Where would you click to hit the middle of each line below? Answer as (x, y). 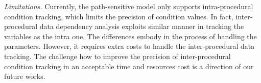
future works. (25, 76)
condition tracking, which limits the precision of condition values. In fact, (119, 16)
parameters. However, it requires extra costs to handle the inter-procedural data (129, 46)
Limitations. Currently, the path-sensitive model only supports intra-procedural (129, 6)
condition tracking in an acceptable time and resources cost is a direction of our (129, 66)
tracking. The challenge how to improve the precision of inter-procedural (117, 56)
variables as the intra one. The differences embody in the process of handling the (130, 36)
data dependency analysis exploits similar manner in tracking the (142, 26)
